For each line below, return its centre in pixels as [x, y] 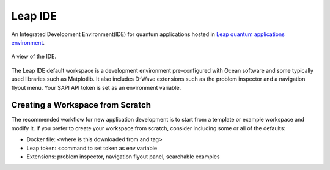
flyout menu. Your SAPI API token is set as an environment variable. [96, 87]
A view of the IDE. [34, 57]
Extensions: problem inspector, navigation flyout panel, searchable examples [123, 157]
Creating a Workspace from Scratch [81, 105]
